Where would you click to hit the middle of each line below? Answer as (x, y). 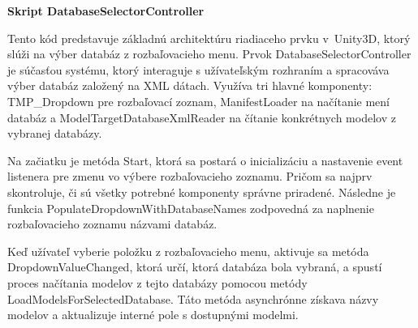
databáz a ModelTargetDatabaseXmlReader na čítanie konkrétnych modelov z (202, 117)
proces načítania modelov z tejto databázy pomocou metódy (157, 282)
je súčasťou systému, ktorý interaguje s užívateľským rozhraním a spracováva (198, 69)
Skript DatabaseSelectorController (106, 11)
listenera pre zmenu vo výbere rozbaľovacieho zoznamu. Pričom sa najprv (190, 176)
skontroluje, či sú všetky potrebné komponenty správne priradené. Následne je (202, 192)
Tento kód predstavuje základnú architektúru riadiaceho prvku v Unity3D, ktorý (209, 38)
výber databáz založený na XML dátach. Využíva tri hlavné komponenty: (190, 85)
